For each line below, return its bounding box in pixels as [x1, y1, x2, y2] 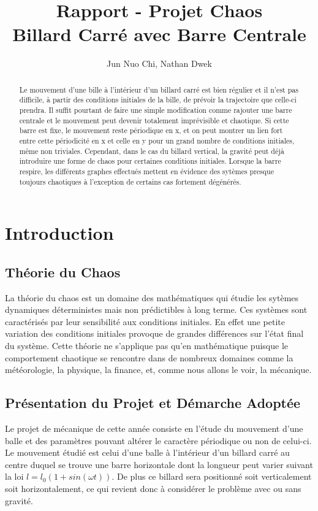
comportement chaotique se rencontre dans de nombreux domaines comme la [5, 351, 293, 364]
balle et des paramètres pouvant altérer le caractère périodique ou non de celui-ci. [5, 434, 312, 447]
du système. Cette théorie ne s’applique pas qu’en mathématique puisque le [5, 339, 289, 352]
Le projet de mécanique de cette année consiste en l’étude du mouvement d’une [5, 422, 303, 435]
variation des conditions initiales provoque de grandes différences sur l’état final [5, 327, 304, 340]
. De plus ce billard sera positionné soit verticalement [112, 470, 312, 483]
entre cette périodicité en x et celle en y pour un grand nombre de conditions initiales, [19, 135, 295, 145]
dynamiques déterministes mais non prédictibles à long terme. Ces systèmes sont [5, 303, 308, 316]
